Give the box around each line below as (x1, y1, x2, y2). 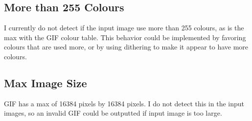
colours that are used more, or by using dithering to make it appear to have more (4, 42, 249, 52)
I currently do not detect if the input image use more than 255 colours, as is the (4, 23, 244, 33)
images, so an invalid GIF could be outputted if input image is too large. (4, 108, 222, 118)
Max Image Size (4, 75, 87, 90)
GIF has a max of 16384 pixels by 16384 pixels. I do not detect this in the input (4, 98, 244, 108)
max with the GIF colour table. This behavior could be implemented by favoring (4, 32, 246, 42)
